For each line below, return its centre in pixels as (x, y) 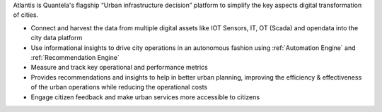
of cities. (26, 15)
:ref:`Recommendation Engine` (75, 57)
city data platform (57, 38)
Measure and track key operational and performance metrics (119, 68)
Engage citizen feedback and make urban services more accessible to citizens (145, 97)
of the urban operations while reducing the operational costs (119, 87)
